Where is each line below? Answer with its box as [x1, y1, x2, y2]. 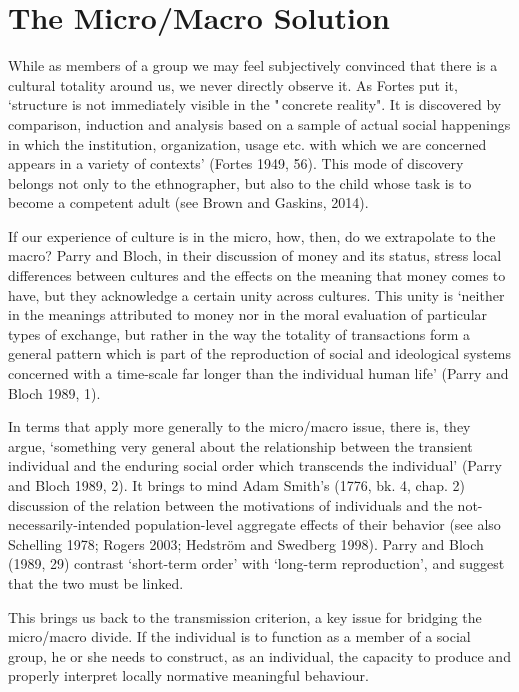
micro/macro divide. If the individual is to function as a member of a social [8, 626, 471, 647]
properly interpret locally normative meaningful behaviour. [8, 665, 369, 686]
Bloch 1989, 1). [8, 382, 101, 403]
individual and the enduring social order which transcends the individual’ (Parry [8, 455, 502, 476]
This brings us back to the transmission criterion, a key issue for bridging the [8, 606, 482, 627]
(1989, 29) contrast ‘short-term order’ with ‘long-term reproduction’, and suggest [8, 553, 505, 574]
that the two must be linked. [8, 572, 184, 593]
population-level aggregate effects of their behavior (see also [134, 514, 501, 535]
